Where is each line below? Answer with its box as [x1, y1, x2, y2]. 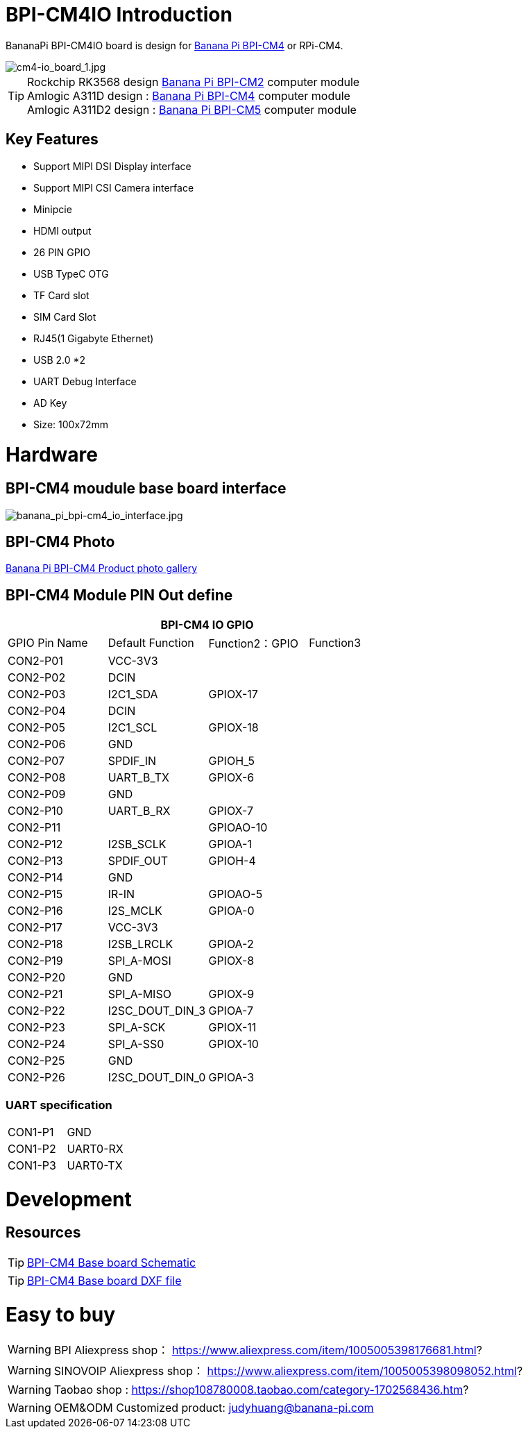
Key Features [6, 130, 99, 149]
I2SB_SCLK [108, 837, 167, 852]
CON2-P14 [8, 870, 64, 885]
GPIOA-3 [208, 1070, 255, 1085]
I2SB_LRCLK [108, 937, 173, 952]
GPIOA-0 [208, 904, 255, 918]
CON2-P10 [8, 804, 63, 818]
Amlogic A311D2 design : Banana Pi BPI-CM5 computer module [27, 102, 357, 117]
